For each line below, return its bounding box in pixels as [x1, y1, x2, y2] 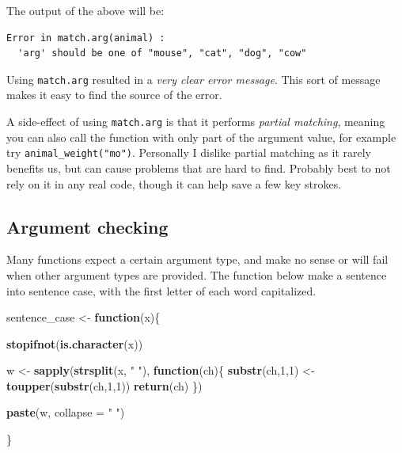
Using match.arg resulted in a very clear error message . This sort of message [6, 70, 381, 87]
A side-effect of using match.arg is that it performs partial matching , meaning [6, 113, 385, 130]
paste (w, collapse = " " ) [6, 404, 125, 421]
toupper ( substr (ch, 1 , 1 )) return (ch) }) [6, 377, 203, 394]
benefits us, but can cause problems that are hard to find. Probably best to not [6, 159, 391, 176]
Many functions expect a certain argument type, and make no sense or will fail [6, 251, 389, 268]
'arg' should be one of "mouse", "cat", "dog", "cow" [17, 48, 307, 59]
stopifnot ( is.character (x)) [6, 335, 143, 352]
